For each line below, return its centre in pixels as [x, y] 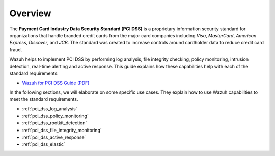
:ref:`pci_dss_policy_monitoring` [55, 116]
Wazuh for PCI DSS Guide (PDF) [56, 83]
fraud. [16, 50]
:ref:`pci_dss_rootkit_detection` [54, 123]
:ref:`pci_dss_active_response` [54, 137]
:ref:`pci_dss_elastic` [44, 144]
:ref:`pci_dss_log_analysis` [50, 109]
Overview [30, 13]
